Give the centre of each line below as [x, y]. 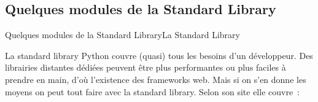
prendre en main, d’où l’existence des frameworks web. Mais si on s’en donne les [156, 79]
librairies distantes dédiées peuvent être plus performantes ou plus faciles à [145, 67]
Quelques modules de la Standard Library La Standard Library [122, 35]
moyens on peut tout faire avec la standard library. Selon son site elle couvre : [153, 91]
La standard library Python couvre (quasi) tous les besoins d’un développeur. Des [159, 55]
